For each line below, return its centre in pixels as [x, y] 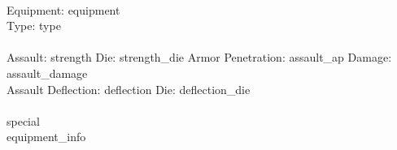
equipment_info [46, 137]
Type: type [34, 26]
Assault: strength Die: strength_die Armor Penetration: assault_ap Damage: [199, 57]
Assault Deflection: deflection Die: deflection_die [129, 89]
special [23, 120]
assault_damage [47, 73]
